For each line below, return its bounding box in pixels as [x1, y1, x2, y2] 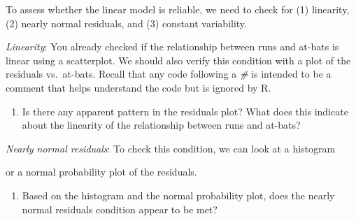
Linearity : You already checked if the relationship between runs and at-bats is [6, 39, 339, 54]
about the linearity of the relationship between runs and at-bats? [22, 117, 301, 132]
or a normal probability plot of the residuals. [6, 164, 197, 179]
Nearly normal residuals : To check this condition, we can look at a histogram [6, 141, 336, 155]
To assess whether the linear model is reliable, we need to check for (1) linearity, [6, 2, 350, 16]
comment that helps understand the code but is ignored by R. [6, 80, 271, 94]
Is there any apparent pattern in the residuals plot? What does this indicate [22, 104, 348, 118]
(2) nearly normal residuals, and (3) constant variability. [6, 15, 247, 30]
